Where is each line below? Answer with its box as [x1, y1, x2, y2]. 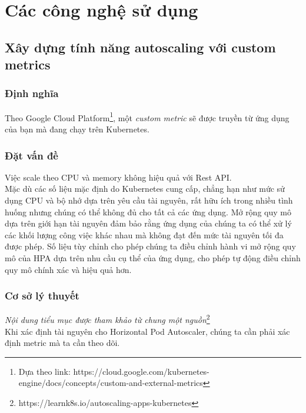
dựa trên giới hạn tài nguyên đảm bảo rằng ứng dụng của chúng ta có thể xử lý [5, 217, 292, 229]
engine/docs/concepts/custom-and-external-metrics [18, 377, 203, 389]
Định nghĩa [5, 86, 59, 101]
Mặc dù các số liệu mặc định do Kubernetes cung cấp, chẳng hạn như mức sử [5, 182, 285, 195]
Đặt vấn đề [5, 148, 58, 162]
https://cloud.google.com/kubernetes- [73, 365, 209, 377]
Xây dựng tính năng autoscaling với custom [5, 38, 276, 56]
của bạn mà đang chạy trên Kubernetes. [5, 123, 149, 135]
